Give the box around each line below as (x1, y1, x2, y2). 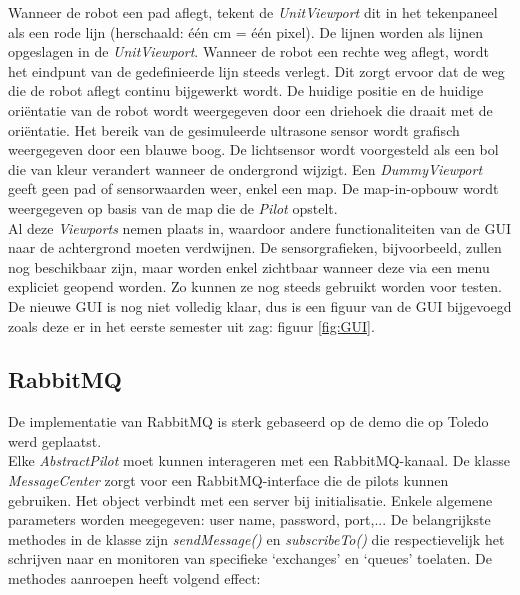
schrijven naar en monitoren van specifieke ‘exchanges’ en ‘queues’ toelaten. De (8, 548, 492, 569)
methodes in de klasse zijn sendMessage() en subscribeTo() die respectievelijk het (8, 528, 505, 549)
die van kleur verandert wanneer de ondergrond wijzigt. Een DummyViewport (8, 158, 483, 179)
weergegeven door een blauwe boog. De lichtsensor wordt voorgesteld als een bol (8, 139, 499, 160)
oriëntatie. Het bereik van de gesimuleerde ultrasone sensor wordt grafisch (8, 119, 460, 140)
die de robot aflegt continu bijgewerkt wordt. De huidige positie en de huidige (8, 80, 484, 101)
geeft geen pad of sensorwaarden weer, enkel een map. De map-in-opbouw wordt (8, 178, 499, 199)
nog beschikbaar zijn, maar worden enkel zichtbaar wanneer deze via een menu (8, 256, 490, 277)
